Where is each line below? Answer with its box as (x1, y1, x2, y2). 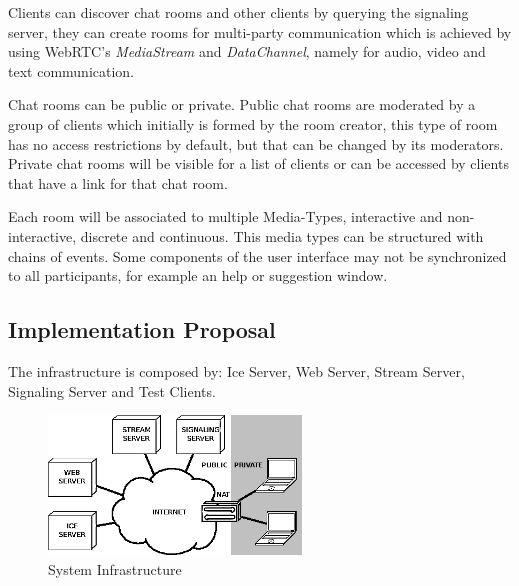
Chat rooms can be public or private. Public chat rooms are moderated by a (8, 94, 476, 115)
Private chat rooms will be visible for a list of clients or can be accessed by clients (8, 153, 509, 174)
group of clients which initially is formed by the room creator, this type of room (8, 113, 498, 134)
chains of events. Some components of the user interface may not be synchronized (8, 245, 507, 266)
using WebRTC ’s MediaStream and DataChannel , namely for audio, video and (8, 41, 486, 62)
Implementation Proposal (8, 314, 276, 345)
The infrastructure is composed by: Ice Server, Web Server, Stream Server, (8, 360, 465, 381)
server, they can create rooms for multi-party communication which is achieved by (8, 21, 512, 42)
